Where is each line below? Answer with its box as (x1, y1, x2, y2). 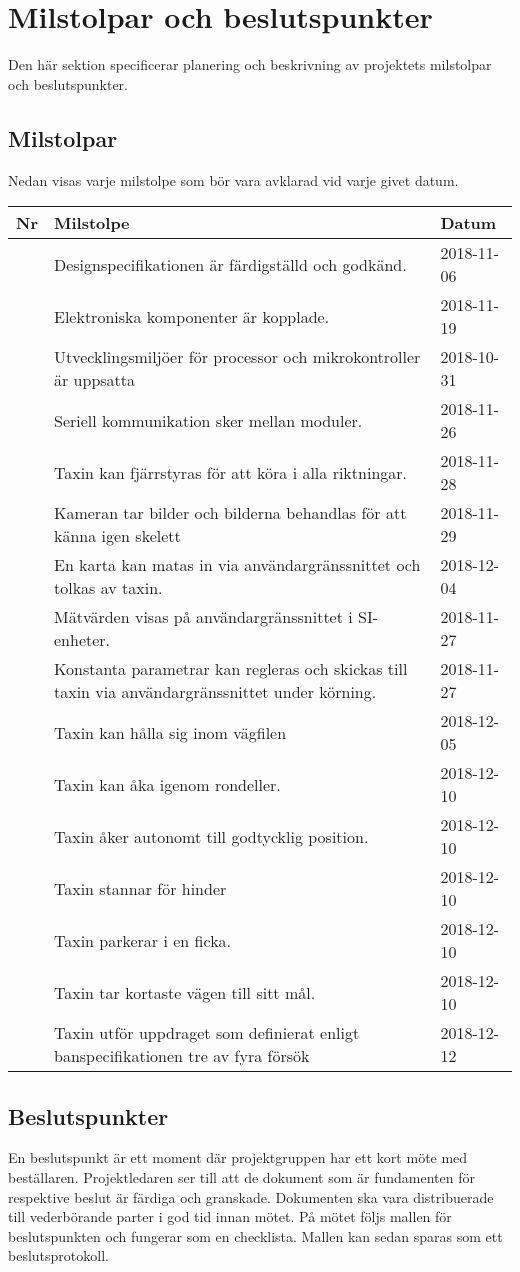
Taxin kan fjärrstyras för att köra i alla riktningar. (53, 460, 407, 484)
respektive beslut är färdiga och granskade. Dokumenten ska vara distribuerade (8, 1186, 494, 1207)
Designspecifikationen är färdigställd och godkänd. (53, 252, 407, 276)
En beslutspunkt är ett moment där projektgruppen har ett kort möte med (8, 1147, 468, 1168)
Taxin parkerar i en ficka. (53, 928, 232, 952)
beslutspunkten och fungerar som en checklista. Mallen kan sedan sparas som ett (8, 1225, 503, 1246)
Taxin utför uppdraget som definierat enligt (53, 1021, 360, 1045)
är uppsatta (53, 368, 136, 392)
